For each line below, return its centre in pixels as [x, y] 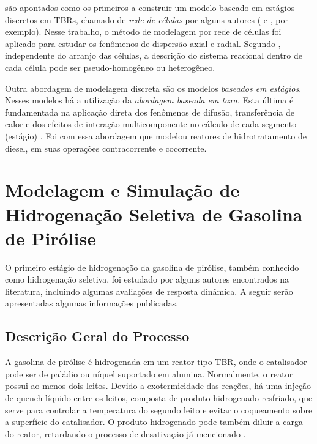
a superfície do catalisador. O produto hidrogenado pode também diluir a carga [154, 422]
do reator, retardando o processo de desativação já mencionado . [125, 433]
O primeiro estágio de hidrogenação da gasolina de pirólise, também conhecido [152, 267]
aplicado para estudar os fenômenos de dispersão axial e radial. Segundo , [143, 43]
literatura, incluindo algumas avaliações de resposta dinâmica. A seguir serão [149, 291]
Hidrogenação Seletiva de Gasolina [154, 214]
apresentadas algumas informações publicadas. [92, 303]
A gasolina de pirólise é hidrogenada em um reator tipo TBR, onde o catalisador [156, 362]
